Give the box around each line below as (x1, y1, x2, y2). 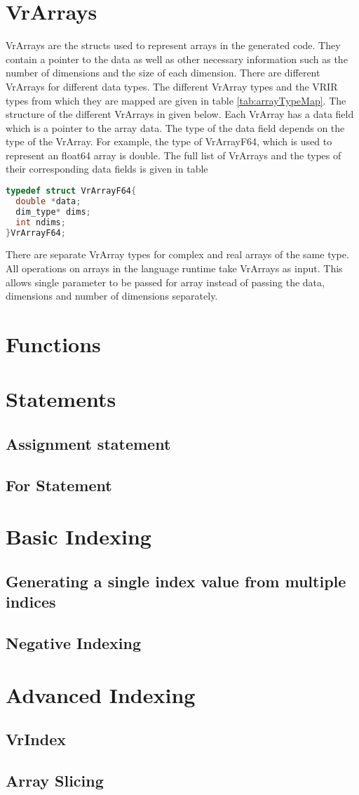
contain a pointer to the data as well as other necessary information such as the (6, 51, 348, 66)
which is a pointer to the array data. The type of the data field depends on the (6, 120, 345, 135)
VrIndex (6, 728, 66, 750)
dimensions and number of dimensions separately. (6, 288, 218, 303)
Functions (6, 330, 101, 358)
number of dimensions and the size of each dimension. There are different (6, 65, 320, 80)
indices (6, 591, 56, 613)
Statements (6, 385, 116, 413)
